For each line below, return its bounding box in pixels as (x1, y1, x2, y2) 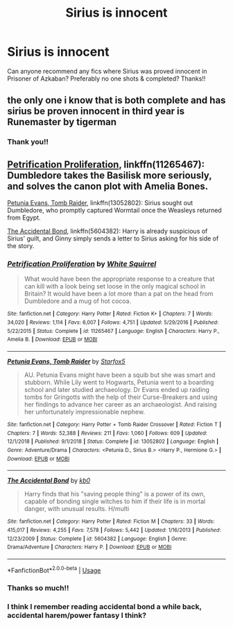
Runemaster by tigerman (7, 116, 116, 128)
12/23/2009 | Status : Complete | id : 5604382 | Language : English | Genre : (7, 535, 188, 542)
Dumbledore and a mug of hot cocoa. (24, 297, 132, 305)
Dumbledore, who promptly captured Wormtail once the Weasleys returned (7, 206, 222, 215)
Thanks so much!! (7, 583, 69, 593)
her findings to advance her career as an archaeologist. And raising (24, 400, 217, 408)
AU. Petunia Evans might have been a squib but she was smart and (24, 370, 216, 379)
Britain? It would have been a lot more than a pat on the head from (24, 290, 214, 298)
